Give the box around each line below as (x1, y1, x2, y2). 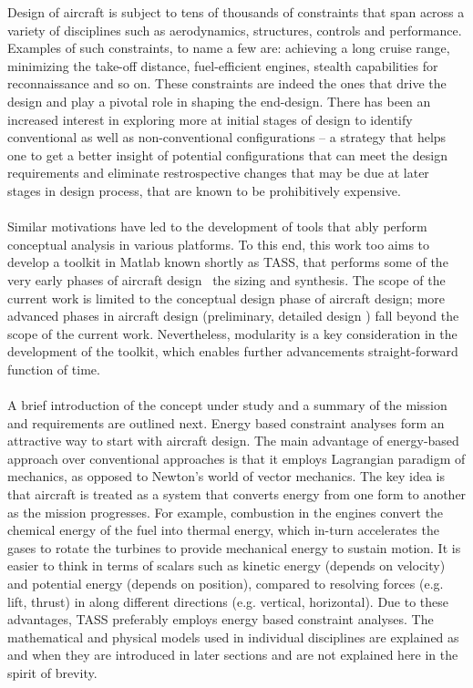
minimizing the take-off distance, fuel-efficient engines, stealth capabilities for (7, 56, 438, 75)
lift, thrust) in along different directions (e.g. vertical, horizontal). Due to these (7, 591, 449, 611)
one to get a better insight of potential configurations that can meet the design (7, 145, 447, 164)
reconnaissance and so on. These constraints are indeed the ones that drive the (7, 74, 447, 93)
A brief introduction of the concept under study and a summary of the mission (7, 395, 447, 415)
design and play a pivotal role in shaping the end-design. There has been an (7, 91, 431, 110)
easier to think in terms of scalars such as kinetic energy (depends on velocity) (7, 556, 446, 575)
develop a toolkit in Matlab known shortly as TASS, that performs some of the (7, 252, 448, 272)
